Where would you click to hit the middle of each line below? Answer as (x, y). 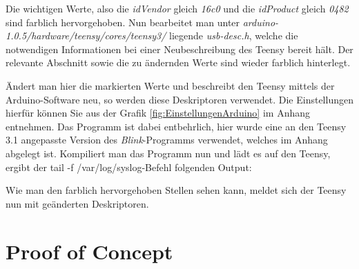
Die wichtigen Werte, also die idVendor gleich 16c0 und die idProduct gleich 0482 (177, 8)
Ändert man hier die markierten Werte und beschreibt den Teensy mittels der (170, 85)
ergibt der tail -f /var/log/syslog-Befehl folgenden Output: (129, 167)
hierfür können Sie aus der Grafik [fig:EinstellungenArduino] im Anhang (158, 113)
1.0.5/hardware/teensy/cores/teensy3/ (86, 36)
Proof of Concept (89, 251)
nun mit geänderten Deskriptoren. (77, 203)
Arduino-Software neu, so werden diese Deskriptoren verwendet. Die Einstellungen (179, 99)
